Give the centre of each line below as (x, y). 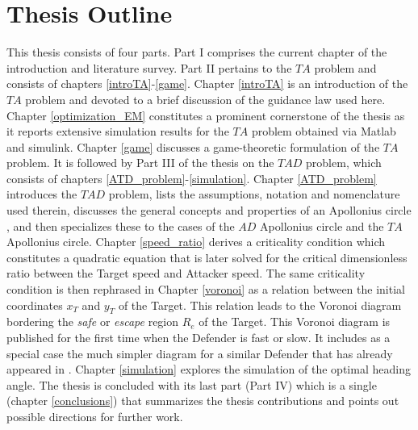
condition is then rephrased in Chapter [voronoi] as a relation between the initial (206, 289)
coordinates (35, 305)
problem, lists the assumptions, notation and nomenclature (254, 194)
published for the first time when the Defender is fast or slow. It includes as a (199, 338)
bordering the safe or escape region (93, 321)
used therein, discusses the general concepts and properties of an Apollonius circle (209, 210)
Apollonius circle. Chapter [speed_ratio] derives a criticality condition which (196, 242)
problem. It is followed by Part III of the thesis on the (140, 163)
